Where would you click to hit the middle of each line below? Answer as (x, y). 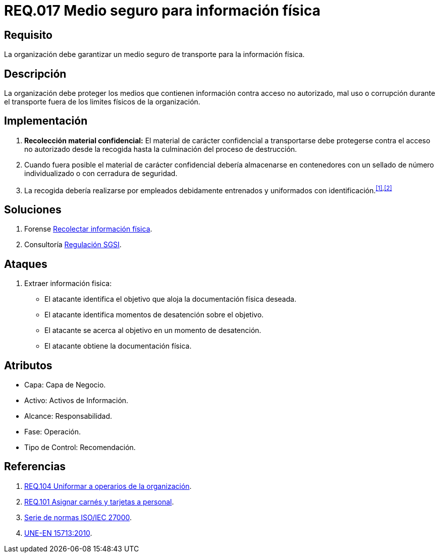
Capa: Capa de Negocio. (65, 385)
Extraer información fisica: (68, 284)
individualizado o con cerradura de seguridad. (101, 173)
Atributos (28, 365)
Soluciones (33, 209)
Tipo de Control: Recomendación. (80, 448)
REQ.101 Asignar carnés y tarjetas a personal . (99, 502)
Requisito (28, 35)
